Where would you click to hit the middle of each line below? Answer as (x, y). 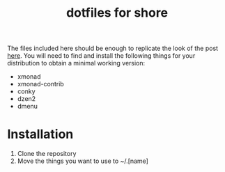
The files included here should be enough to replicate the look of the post (113, 48)
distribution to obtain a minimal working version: (76, 63)
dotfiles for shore (117, 13)
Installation (40, 134)
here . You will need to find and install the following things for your (101, 56)
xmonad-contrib (40, 84)
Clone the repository (47, 154)
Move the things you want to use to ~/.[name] (83, 161)
